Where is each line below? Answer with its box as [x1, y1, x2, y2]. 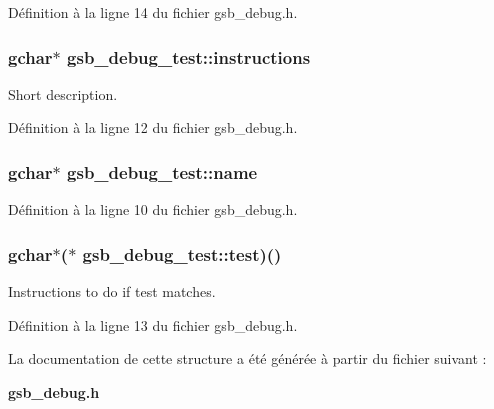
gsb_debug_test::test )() [82, 241, 282, 266]
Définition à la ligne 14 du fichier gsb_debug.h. [8, 2, 298, 22]
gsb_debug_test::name [67, 159, 258, 184]
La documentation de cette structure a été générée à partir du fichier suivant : [8, 348, 487, 369]
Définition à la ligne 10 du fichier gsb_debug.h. [8, 199, 298, 220]
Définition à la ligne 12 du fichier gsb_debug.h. [8, 117, 298, 138]
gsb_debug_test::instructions [67, 44, 311, 69]
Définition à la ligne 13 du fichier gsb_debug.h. [8, 314, 298, 335]
